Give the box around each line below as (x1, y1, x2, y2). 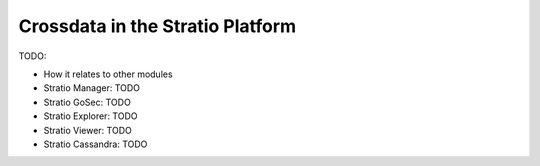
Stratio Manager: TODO (43, 82, 140, 94)
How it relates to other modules (43, 68, 174, 80)
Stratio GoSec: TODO (43, 96, 132, 108)
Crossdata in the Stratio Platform (18, 15, 297, 37)
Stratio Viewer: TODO (43, 124, 132, 136)
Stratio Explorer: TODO (43, 110, 138, 122)
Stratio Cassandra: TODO (43, 138, 148, 150)
